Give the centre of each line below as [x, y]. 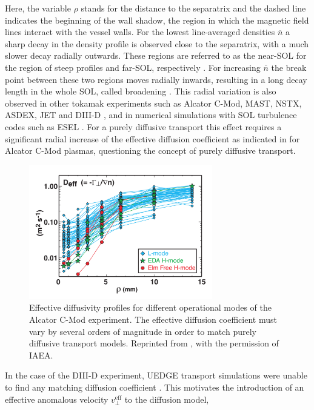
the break [289, 67]
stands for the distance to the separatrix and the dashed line [193, 8]
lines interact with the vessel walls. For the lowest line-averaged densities [140, 32]
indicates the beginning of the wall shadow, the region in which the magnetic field [157, 20]
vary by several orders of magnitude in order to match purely [143, 331]
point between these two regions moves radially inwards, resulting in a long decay [156, 79]
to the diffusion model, [167, 399]
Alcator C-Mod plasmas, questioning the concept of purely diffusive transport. [150, 150]
